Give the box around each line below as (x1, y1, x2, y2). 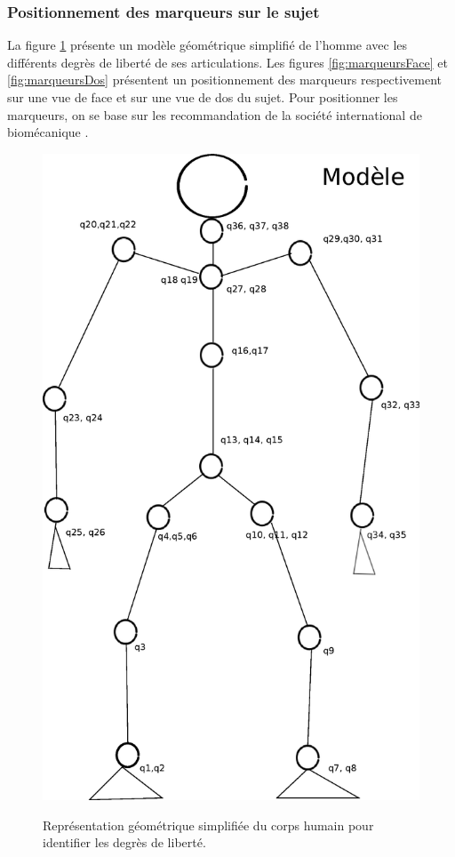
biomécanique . (7, 123, 89, 141)
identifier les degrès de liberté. (43, 833, 206, 852)
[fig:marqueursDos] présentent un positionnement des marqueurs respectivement (7, 70, 443, 89)
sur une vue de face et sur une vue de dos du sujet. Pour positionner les (7, 88, 398, 106)
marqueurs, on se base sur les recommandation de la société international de (7, 105, 422, 124)
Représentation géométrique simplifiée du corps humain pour (43, 815, 374, 834)
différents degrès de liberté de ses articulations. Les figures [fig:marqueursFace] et (7, 52, 448, 71)
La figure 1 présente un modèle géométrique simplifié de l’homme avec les (7, 36, 408, 54)
